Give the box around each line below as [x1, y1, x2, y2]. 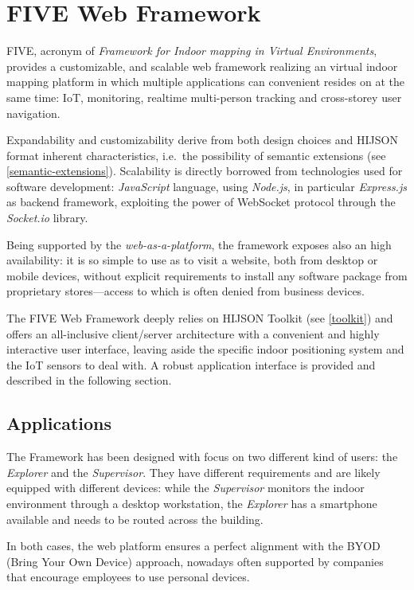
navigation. [6, 104, 61, 121]
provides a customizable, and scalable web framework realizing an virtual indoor [6, 57, 398, 74]
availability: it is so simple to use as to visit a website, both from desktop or [6, 252, 378, 268]
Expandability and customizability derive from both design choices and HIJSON [6, 131, 398, 148]
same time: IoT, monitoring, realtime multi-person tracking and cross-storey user [6, 88, 402, 105]
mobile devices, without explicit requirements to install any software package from [6, 267, 408, 283]
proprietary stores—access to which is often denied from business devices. [6, 283, 365, 299]
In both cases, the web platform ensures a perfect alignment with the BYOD [6, 537, 381, 554]
